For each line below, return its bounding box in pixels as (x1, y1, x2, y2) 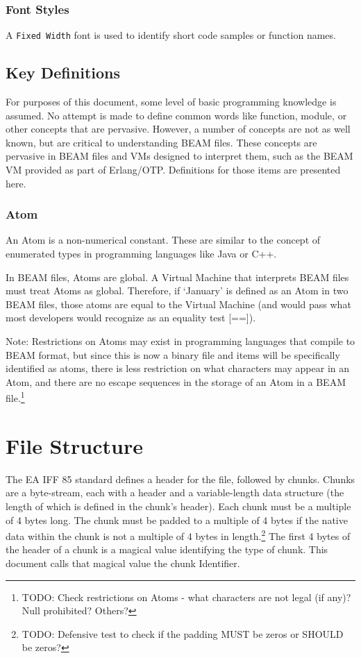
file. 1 (6, 389, 25, 405)
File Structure (6, 431, 143, 459)
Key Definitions (6, 62, 121, 83)
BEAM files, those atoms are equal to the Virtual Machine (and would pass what (6, 296, 351, 311)
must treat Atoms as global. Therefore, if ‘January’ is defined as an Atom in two (6, 283, 349, 298)
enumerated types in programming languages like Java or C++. (6, 246, 277, 261)
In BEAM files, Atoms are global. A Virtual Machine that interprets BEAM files (6, 269, 349, 284)
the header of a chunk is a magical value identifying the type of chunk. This (6, 542, 328, 557)
